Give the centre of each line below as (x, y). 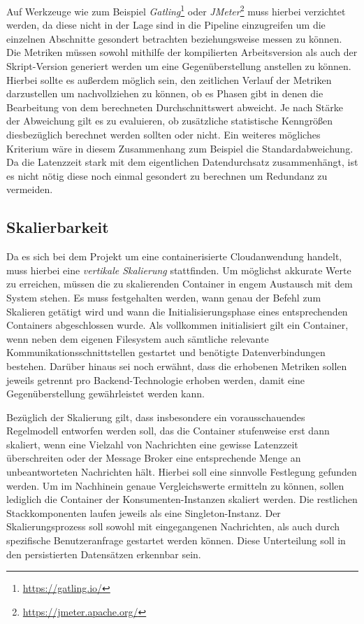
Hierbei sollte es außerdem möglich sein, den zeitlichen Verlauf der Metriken (169, 79)
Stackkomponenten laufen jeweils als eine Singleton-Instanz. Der (144, 512)
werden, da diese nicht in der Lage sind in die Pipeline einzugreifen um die (166, 25)
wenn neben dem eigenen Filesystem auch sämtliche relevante (138, 338)
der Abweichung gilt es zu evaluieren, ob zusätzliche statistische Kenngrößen (170, 121)
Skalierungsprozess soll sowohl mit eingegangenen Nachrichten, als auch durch (173, 526)
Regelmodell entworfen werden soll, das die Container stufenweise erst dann (168, 431)
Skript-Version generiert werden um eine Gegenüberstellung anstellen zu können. (179, 66)
